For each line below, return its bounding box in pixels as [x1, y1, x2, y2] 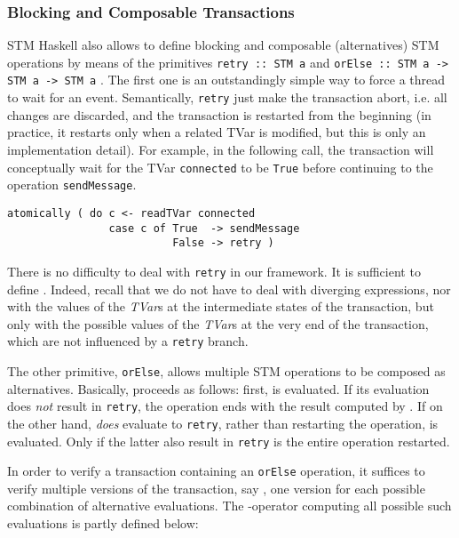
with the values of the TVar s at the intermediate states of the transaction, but [7, 297, 434, 316]
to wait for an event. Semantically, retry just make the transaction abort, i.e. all [7, 88, 447, 107]
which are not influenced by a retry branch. [7, 332, 249, 350]
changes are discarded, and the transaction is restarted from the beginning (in [7, 105, 431, 124]
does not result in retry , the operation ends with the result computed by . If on [7, 397, 443, 415]
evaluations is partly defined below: [7, 514, 199, 532]
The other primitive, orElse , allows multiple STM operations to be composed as [7, 361, 446, 380]
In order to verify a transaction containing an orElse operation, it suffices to [7, 462, 425, 480]
